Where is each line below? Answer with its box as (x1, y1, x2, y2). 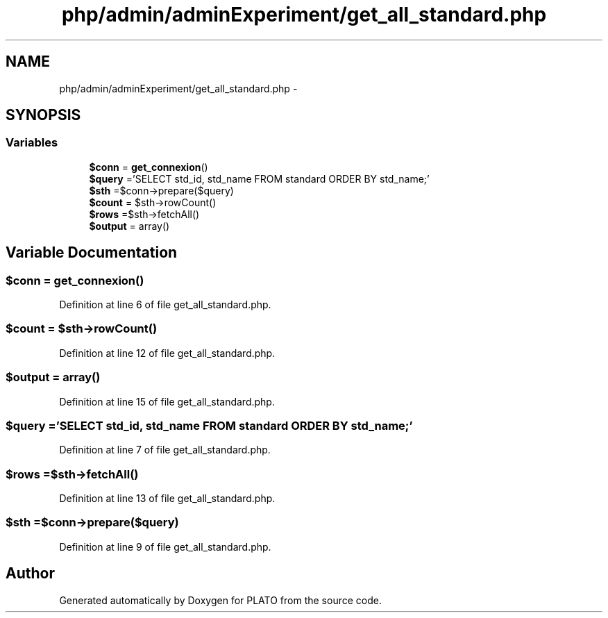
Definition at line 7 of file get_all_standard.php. (59, 444, 271, 456)
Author (6, 565, 55, 583)
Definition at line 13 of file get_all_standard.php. (59, 492, 276, 505)
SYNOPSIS (6, 106, 81, 124)
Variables (6, 135, 58, 150)
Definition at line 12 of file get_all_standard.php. (59, 346, 276, 359)
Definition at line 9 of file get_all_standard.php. (59, 540, 271, 553)
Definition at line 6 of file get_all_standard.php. (59, 299, 271, 311)
